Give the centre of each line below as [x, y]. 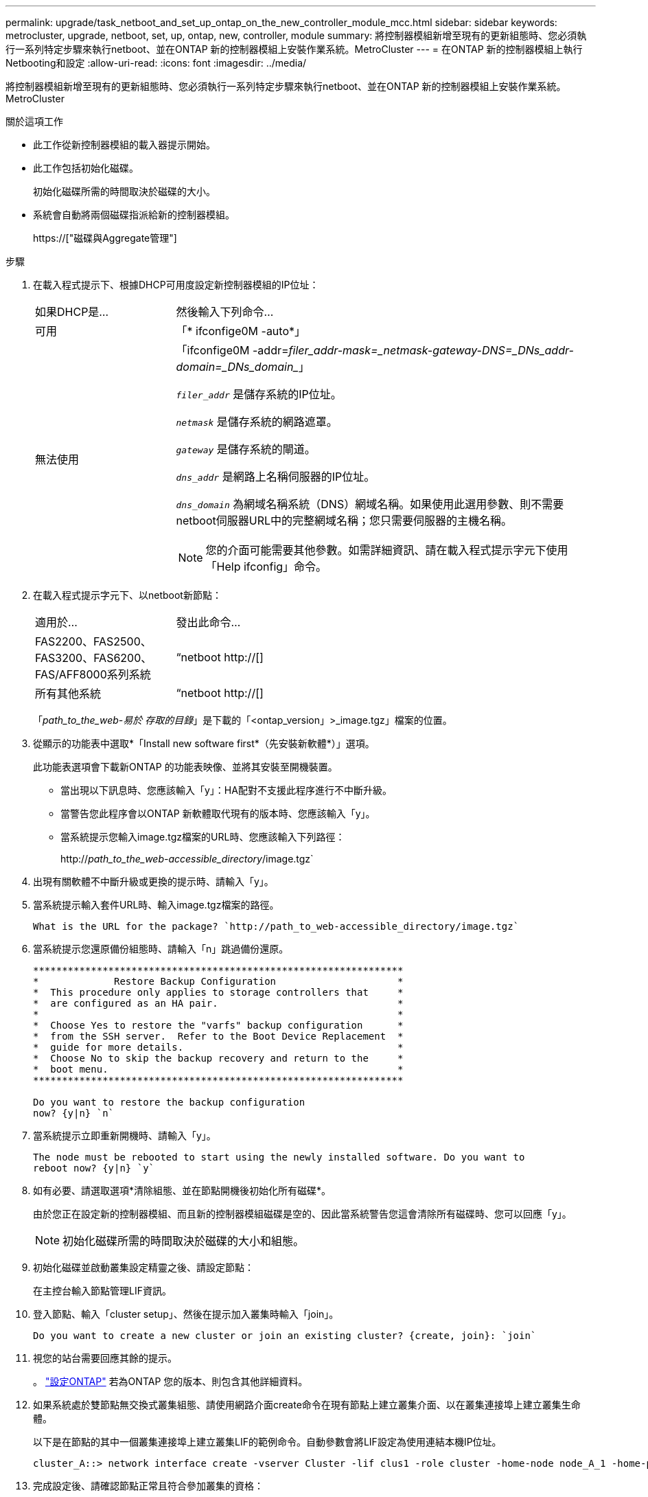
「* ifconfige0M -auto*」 [241, 331]
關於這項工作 [34, 121]
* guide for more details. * [218, 1047]
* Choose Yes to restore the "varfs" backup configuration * [218, 1025]
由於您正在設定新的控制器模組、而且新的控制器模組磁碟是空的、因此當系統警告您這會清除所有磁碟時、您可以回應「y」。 [302, 1214]
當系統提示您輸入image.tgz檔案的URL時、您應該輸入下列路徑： [203, 837]
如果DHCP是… [72, 312]
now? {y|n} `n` [74, 1113]
